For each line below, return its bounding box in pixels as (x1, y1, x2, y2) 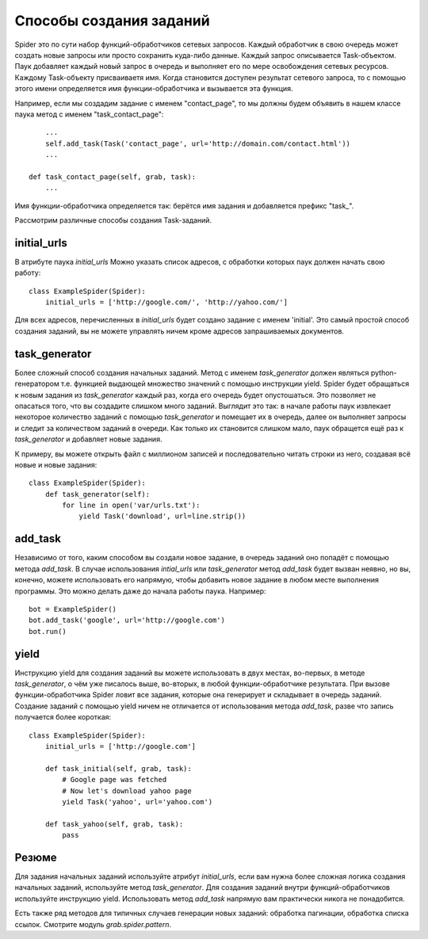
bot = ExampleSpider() (29, 605, 117, 613)
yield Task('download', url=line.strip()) (78, 512, 246, 521)
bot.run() (29, 627, 67, 636)
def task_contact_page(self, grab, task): (29, 172, 197, 181)
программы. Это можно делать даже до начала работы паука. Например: (14, 586, 266, 596)
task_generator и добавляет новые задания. (14, 434, 162, 444)
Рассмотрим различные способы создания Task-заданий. (14, 216, 212, 225)
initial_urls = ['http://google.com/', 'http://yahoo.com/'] (44, 298, 289, 307)
